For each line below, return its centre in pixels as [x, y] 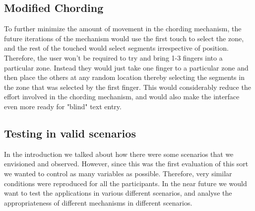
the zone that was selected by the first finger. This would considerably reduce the [127, 87]
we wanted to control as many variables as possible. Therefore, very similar [118, 173]
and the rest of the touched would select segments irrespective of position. [116, 48]
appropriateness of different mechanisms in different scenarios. [98, 202]
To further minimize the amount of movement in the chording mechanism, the [123, 29]
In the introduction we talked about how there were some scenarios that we [119, 154]
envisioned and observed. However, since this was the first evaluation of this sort [126, 164]
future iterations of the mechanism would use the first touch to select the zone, [124, 38]
